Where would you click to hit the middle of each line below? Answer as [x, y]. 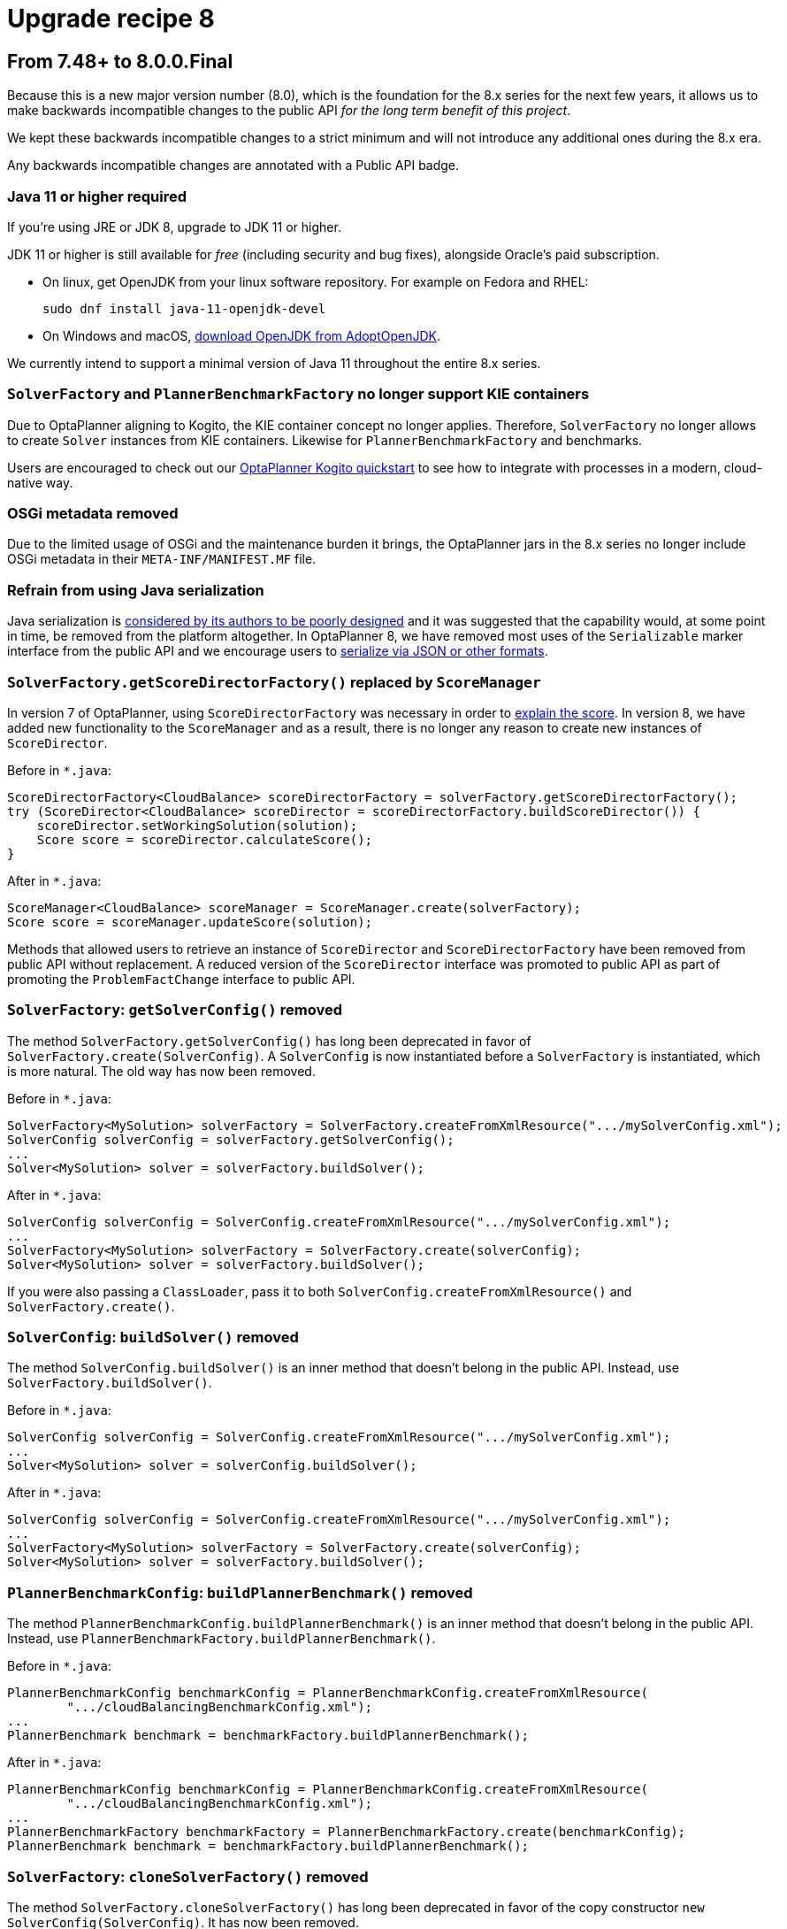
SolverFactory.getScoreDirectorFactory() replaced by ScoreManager [274, 682]
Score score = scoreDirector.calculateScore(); [205, 839]
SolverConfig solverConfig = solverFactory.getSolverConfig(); [231, 1139]
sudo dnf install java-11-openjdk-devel [184, 308]
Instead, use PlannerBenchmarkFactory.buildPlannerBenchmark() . [222, 1639]
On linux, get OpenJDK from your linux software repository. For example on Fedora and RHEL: [316, 281]
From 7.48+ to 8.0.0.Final [120, 61]
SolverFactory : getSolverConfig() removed [175, 1010]
